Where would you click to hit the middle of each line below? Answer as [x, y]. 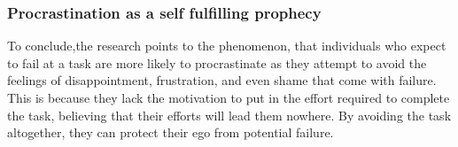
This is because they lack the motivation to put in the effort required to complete [229, 97]
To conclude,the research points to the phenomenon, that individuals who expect [227, 46]
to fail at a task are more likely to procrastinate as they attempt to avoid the [217, 62]
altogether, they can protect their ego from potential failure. [171, 132]
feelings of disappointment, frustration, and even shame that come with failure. [222, 80]
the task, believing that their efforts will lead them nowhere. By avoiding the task [229, 115]
